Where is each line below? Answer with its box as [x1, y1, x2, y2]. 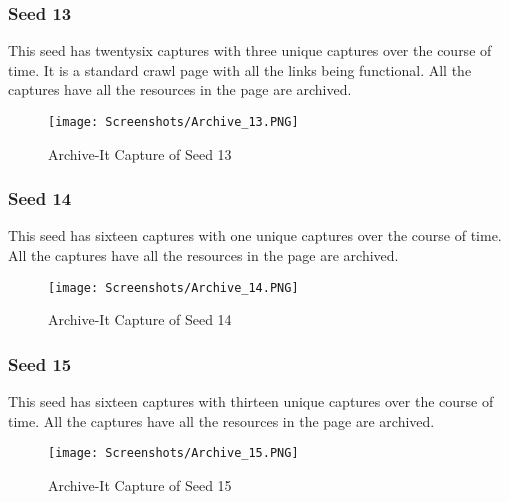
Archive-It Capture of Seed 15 [48, 474, 232, 495]
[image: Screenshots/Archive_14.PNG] [48, 280, 299, 295]
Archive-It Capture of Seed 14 [48, 309, 232, 330]
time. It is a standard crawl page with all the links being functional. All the [8, 59, 472, 80]
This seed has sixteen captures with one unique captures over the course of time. [8, 225, 502, 246]
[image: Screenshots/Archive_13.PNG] [48, 115, 299, 129]
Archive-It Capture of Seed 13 [48, 143, 232, 164]
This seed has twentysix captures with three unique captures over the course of [8, 40, 492, 61]
